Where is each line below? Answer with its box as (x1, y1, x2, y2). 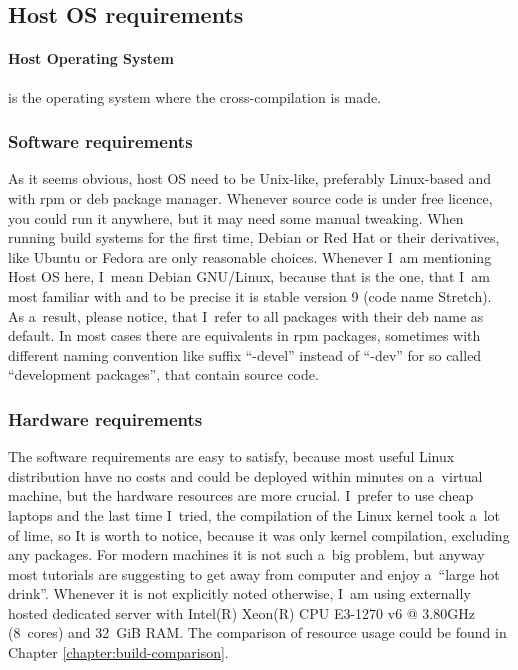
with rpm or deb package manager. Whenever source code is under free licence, (8, 187, 493, 208)
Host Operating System (8, 48, 174, 69)
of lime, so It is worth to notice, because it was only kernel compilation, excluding (8, 524, 510, 545)
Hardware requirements (8, 406, 203, 431)
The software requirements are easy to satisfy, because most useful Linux (8, 446, 455, 467)
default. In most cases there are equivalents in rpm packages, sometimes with (8, 325, 481, 346)
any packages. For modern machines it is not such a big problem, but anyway (8, 544, 485, 565)
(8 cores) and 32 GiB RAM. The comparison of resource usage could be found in (8, 622, 507, 643)
